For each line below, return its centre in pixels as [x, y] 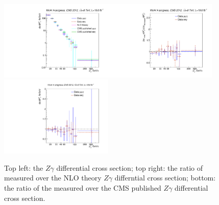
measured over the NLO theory [53, 178]
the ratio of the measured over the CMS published [83, 188]
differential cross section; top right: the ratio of [130, 167]
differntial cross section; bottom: [165, 178]
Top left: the [24, 167]
